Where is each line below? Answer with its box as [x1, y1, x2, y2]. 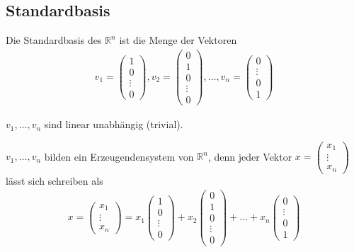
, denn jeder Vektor [207, 149, 292, 164]
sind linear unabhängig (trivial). [44, 117, 183, 132]
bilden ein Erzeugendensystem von [44, 149, 194, 164]
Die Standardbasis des [6, 33, 102, 47]
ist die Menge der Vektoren [119, 33, 237, 47]
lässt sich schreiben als [6, 173, 103, 188]
